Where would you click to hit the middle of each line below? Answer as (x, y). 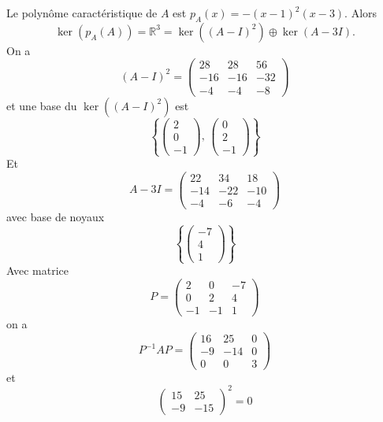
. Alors (361, 13)
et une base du (42, 105)
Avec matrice (37, 270)
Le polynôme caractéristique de (82, 13)
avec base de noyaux (56, 216)
